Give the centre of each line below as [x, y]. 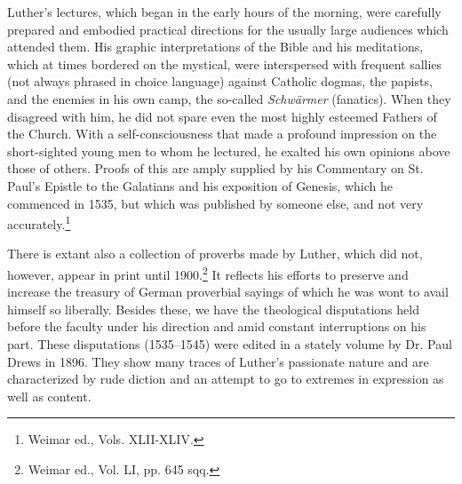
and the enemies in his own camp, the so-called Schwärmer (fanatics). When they [229, 98]
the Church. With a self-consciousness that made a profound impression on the [222, 134]
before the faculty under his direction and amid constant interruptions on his [217, 326]
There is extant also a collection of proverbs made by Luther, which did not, [215, 254]
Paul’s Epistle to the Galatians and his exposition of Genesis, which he [200, 185]
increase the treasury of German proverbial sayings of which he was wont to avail [228, 292]
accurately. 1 [39, 222]
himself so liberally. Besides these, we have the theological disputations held [213, 309]
